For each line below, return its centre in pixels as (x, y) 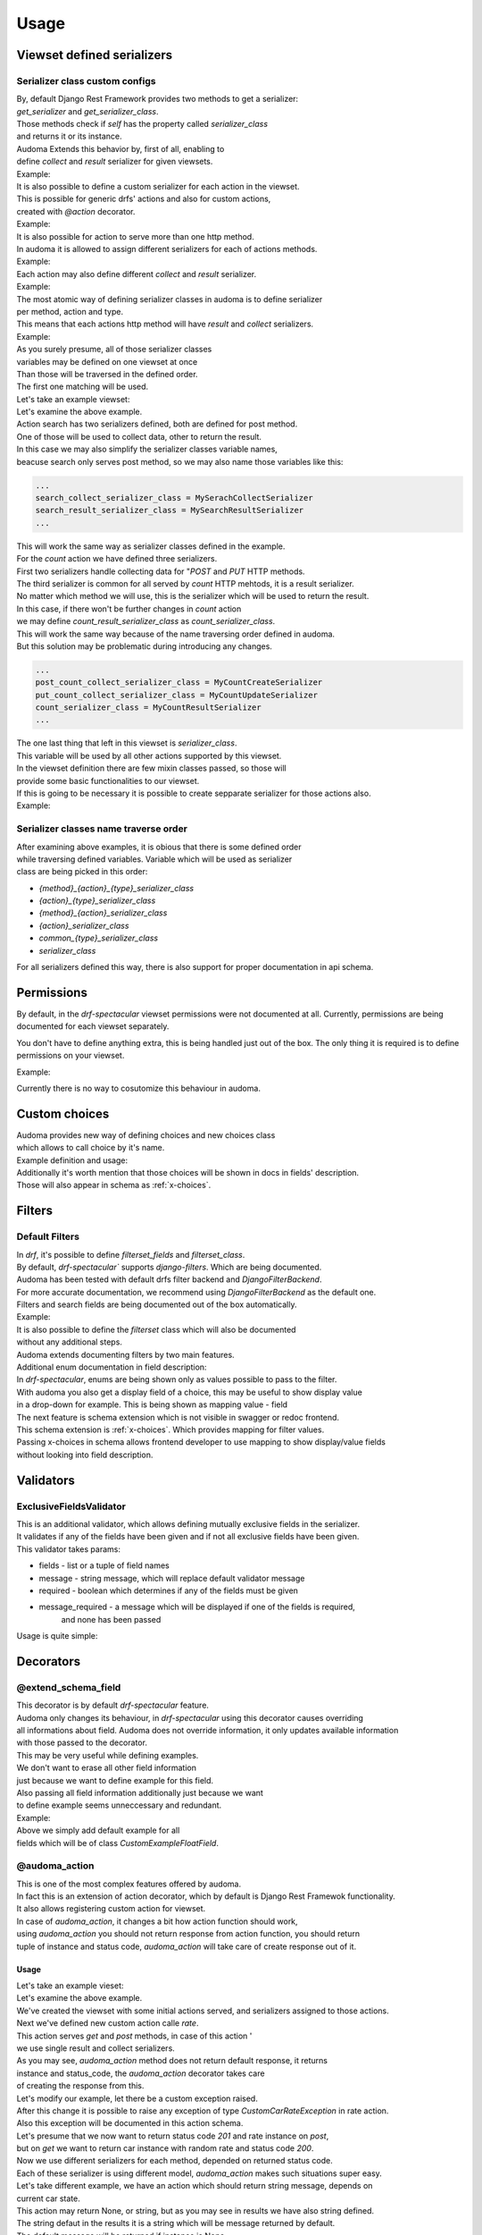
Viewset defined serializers (95, 55)
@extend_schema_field (69, 1687)
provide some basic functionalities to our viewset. (108, 780)
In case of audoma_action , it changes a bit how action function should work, (157, 1921)
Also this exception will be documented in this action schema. (130, 2123)
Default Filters (48, 1236)
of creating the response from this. (80, 2086)
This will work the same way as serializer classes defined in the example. (151, 546)
